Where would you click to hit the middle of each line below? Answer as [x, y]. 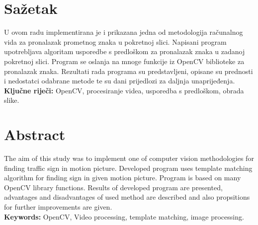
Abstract [35, 134]
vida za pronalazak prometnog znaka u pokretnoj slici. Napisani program [115, 41]
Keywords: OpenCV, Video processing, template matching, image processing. [124, 216]
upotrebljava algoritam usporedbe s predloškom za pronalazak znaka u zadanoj [125, 51]
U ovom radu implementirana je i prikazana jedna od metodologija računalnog [124, 32]
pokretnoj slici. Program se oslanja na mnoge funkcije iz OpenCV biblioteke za [124, 61]
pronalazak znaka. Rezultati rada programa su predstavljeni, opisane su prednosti [129, 71]
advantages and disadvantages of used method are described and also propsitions [127, 197]
